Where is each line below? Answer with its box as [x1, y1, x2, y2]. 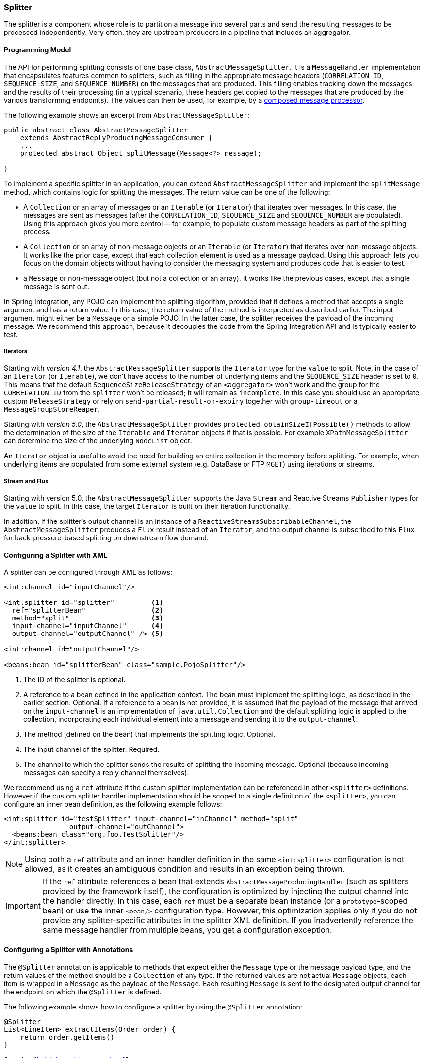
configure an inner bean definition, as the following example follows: [4, 800, 222, 809]
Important [5, 901, 41, 911]
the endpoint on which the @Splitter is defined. [4, 987, 162, 996]
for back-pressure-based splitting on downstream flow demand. [4, 534, 209, 542]
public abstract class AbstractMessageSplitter [4, 126, 188, 134]
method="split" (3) [12, 614, 163, 622]
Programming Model [4, 45, 71, 54]
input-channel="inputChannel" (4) [12, 622, 163, 630]
